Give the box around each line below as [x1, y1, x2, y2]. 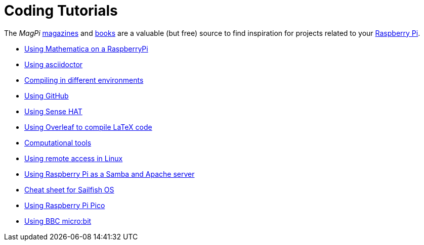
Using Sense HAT [24, 107, 82, 116]
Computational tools [24, 138, 92, 147]
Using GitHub [24, 91, 69, 100]
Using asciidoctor [24, 60, 83, 69]
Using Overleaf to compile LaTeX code [24, 122, 152, 131]
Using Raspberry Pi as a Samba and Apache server [24, 169, 195, 178]
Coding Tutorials [4, 2, 118, 19]
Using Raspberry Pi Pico [24, 201, 105, 210]
